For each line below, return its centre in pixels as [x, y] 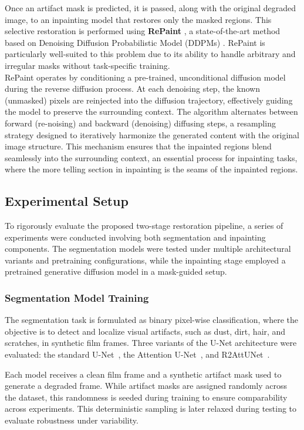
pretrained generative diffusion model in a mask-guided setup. [116, 271]
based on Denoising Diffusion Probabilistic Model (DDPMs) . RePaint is [135, 42]
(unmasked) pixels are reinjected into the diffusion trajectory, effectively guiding [149, 100]
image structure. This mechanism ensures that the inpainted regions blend [138, 146]
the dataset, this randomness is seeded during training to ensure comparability [146, 397]
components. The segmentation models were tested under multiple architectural [148, 249]
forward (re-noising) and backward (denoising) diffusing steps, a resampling [140, 123]
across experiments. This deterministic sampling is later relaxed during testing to [151, 409]
